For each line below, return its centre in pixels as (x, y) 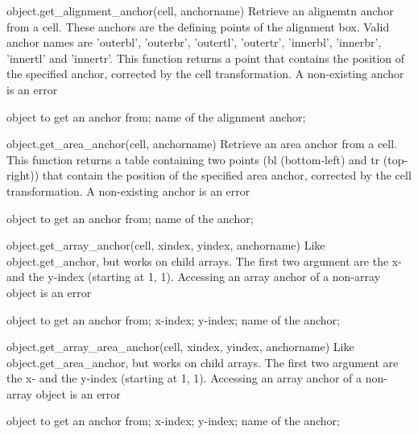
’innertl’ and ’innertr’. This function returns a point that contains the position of (206, 58)
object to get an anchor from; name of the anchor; (130, 218)
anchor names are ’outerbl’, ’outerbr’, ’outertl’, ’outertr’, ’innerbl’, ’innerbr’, (194, 42)
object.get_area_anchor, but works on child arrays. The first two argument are (203, 362)
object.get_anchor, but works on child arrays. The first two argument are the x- (204, 260)
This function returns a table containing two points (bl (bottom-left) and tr (193, 159)
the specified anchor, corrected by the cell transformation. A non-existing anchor (205, 74)
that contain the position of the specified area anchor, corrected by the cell (227, 175)
